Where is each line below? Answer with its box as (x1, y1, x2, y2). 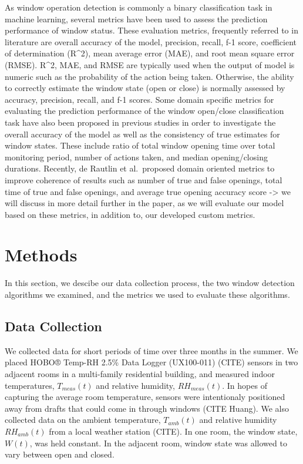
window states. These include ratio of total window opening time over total (5, 139, 275, 152)
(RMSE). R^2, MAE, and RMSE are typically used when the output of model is (5, 58, 295, 70)
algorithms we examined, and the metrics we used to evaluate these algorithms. (5, 288, 290, 300)
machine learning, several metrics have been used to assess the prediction (5, 12, 268, 25)
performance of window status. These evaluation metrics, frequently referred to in (5, 24, 298, 36)
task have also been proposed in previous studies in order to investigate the (5, 116, 276, 128)
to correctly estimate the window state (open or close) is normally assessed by (5, 82, 285, 94)
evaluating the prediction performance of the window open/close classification (5, 105, 284, 117)
